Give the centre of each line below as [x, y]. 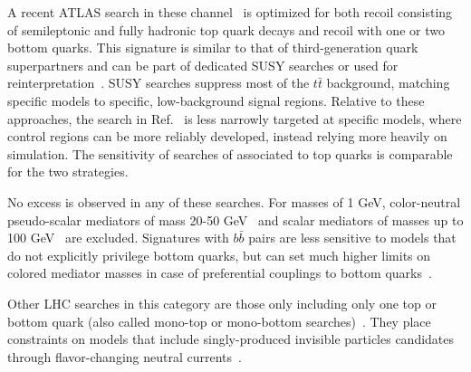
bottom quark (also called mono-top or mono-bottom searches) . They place [219, 321]
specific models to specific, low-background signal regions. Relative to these [216, 100]
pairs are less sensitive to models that [352, 238]
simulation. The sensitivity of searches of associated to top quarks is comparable [230, 153]
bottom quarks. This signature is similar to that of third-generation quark [213, 48]
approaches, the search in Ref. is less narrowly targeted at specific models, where [235, 118]
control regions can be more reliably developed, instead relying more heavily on [227, 136]
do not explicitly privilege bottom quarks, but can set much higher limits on [219, 255]
